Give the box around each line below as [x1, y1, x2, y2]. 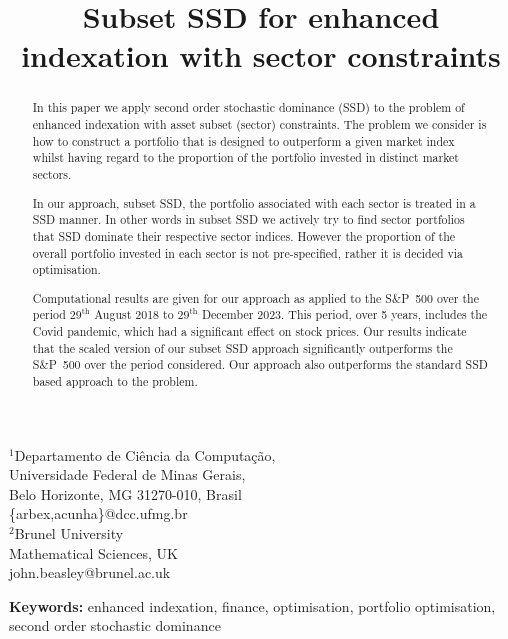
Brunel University [14, 523, 124, 544]
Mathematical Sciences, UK [9, 542, 178, 563]
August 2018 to [94, 306, 174, 323]
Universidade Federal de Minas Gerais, [9, 464, 246, 485]
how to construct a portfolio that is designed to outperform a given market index [32, 132, 455, 149]
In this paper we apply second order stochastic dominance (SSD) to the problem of [32, 99, 465, 116]
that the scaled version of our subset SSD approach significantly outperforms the [32, 339, 453, 356]
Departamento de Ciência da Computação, [14, 444, 276, 465]
